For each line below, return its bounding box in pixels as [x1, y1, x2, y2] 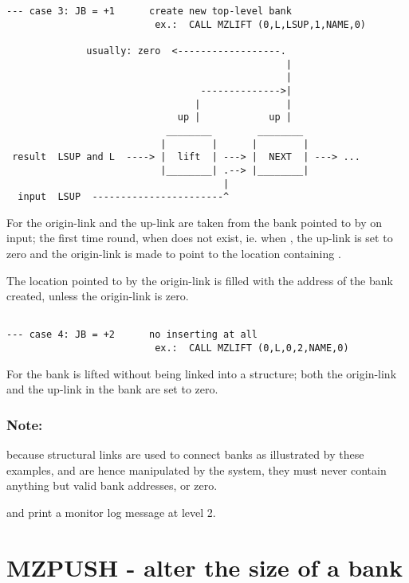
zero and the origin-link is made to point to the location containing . [6, 245, 341, 262]
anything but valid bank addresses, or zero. [6, 477, 218, 494]
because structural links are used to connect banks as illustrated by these [6, 446, 364, 463]
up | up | [177, 112, 292, 123]
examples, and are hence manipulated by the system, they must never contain [6, 461, 387, 478]
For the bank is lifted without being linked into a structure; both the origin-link [6, 365, 397, 381]
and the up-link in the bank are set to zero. [6, 381, 218, 397]
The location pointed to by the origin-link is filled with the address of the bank [6, 272, 393, 288]
